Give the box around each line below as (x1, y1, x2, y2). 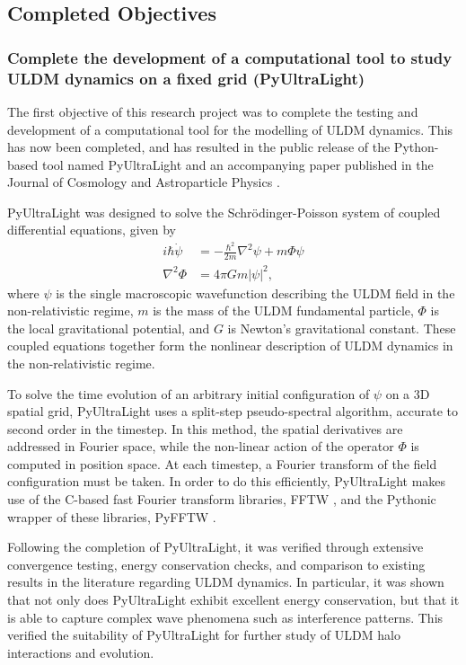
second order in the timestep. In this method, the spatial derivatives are (7, 419, 403, 438)
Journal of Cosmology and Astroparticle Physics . (7, 173, 280, 191)
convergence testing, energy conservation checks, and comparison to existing (7, 554, 426, 573)
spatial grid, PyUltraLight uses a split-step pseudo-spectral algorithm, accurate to (7, 402, 459, 421)
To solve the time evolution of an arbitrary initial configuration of (7, 384, 370, 403)
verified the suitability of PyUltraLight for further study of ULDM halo (7, 625, 400, 644)
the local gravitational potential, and (7, 318, 210, 337)
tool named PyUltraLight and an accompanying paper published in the (41, 155, 434, 173)
